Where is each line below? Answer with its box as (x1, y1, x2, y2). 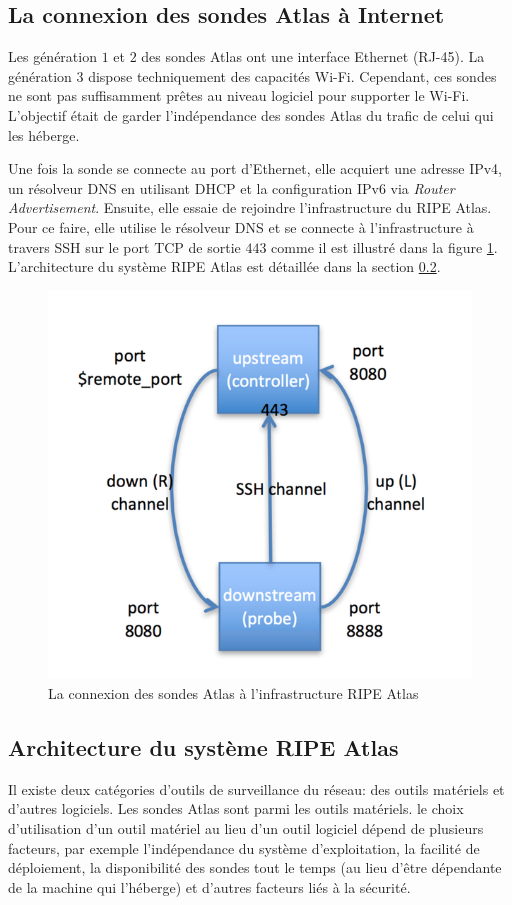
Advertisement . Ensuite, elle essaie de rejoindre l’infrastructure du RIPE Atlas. (8, 197, 492, 218)
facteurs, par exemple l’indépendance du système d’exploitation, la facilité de (8, 837, 480, 858)
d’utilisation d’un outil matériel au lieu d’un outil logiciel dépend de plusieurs (8, 817, 484, 838)
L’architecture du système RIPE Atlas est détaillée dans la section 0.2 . (8, 256, 441, 277)
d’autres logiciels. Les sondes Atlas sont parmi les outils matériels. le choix (8, 798, 464, 819)
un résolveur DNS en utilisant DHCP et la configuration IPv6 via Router (8, 177, 455, 198)
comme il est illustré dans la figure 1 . (271, 236, 498, 257)
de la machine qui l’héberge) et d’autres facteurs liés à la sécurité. (8, 876, 411, 897)
